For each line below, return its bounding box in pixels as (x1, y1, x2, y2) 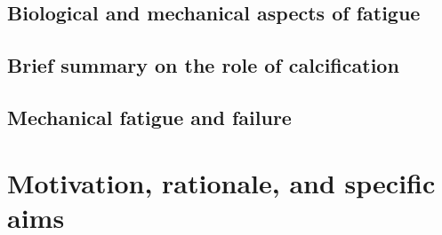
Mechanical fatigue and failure (7, 103, 292, 130)
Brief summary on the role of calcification (7, 51, 399, 79)
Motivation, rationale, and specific (7, 164, 436, 200)
